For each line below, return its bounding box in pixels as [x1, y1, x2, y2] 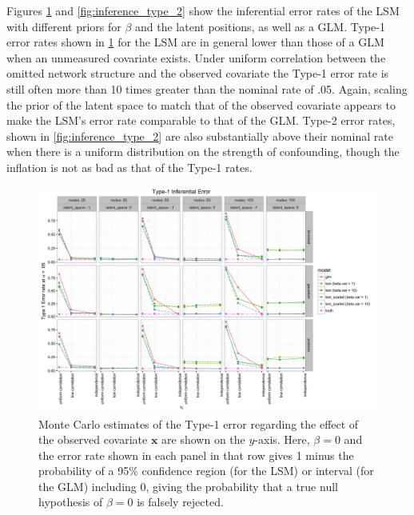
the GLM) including [38, 477, 137, 494]
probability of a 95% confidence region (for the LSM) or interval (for [38, 462, 374, 479]
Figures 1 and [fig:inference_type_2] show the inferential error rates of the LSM [6, 2, 400, 18]
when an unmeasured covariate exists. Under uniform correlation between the [6, 49, 386, 66]
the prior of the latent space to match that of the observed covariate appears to [6, 96, 396, 113]
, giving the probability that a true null [145, 477, 338, 494]
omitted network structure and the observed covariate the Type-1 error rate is [6, 65, 389, 82]
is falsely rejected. [137, 493, 224, 510]
